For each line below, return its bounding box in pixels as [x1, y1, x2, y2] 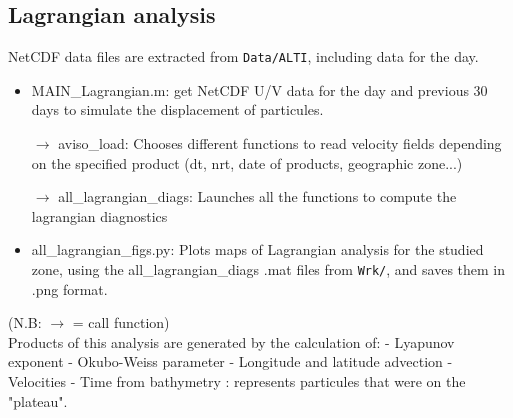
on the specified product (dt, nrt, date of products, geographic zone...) [31, 152, 463, 173]
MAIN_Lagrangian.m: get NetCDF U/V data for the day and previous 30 [31, 79, 488, 100]
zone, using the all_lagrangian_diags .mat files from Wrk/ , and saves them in [31, 259, 506, 280]
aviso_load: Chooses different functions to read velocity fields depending [58, 133, 502, 154]
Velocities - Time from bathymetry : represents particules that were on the [8, 371, 466, 392]
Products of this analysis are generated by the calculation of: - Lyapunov [8, 331, 455, 352]
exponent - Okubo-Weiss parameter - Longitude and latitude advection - [8, 351, 453, 372]
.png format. [31, 278, 108, 299]
